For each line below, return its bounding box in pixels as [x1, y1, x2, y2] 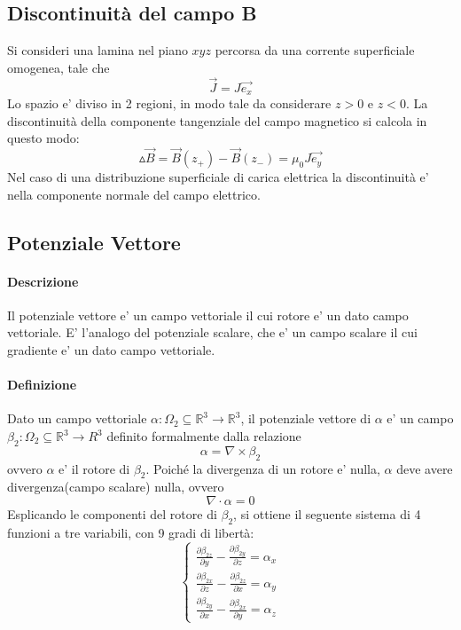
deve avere [396, 459, 453, 477]
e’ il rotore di [59, 459, 130, 477]
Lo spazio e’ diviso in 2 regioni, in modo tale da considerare [7, 94, 332, 113]
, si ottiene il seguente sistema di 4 [233, 504, 421, 523]
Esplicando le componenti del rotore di [7, 504, 217, 523]
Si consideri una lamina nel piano [7, 41, 188, 59]
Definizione [7, 375, 77, 394]
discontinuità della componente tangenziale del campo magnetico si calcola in [7, 111, 427, 130]
